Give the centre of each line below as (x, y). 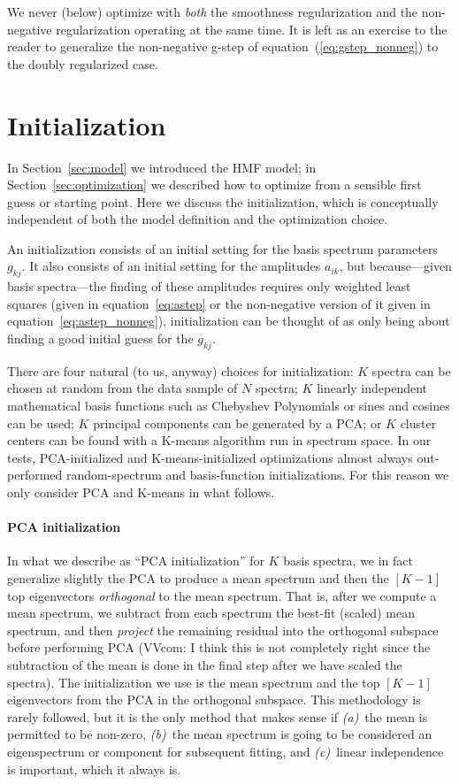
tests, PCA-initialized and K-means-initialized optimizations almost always (210, 457)
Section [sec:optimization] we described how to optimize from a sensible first (214, 184)
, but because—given (395, 266)
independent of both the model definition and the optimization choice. (198, 219)
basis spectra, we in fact (348, 561)
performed (35, 475)
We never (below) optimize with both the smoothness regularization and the (213, 12)
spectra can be (411, 370)
